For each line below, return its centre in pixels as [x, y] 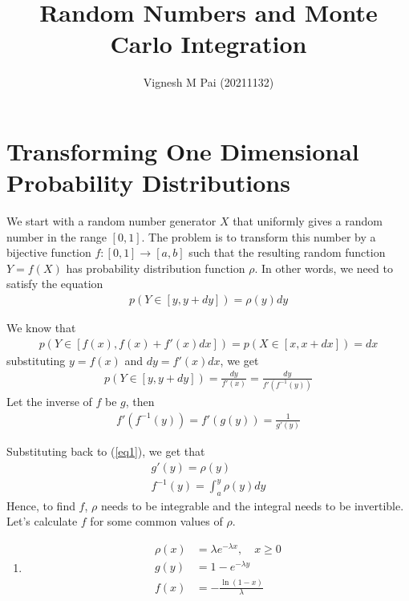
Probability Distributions [148, 183]
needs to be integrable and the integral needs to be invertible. [252, 505]
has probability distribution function [156, 268]
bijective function [49, 252]
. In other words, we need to [324, 268]
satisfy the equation [55, 284]
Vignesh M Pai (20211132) [209, 82]
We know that [41, 328]
